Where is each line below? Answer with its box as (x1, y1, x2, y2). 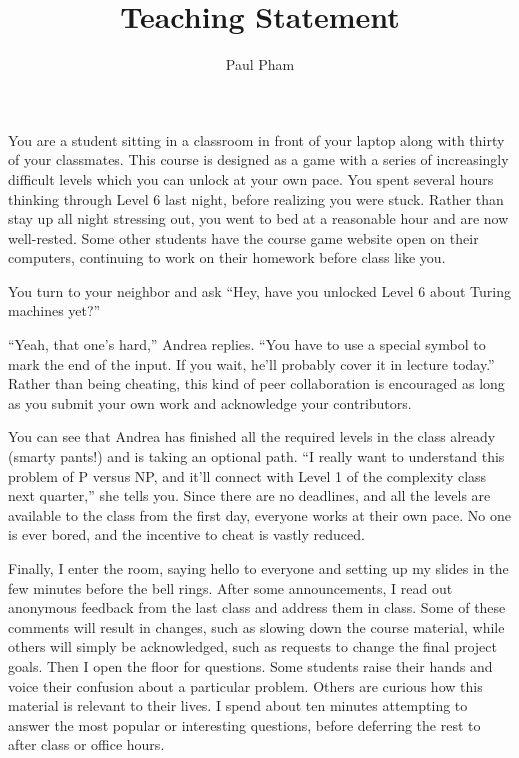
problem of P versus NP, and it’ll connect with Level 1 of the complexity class (8, 465, 487, 486)
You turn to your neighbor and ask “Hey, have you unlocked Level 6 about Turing (8, 280, 511, 301)
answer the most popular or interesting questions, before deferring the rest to (8, 714, 481, 735)
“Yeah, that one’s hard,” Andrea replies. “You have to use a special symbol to (8, 334, 486, 355)
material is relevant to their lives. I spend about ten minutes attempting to (8, 695, 468, 716)
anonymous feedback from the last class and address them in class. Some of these (8, 597, 506, 618)
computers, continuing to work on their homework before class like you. (8, 247, 446, 268)
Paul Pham (225, 54, 295, 75)
